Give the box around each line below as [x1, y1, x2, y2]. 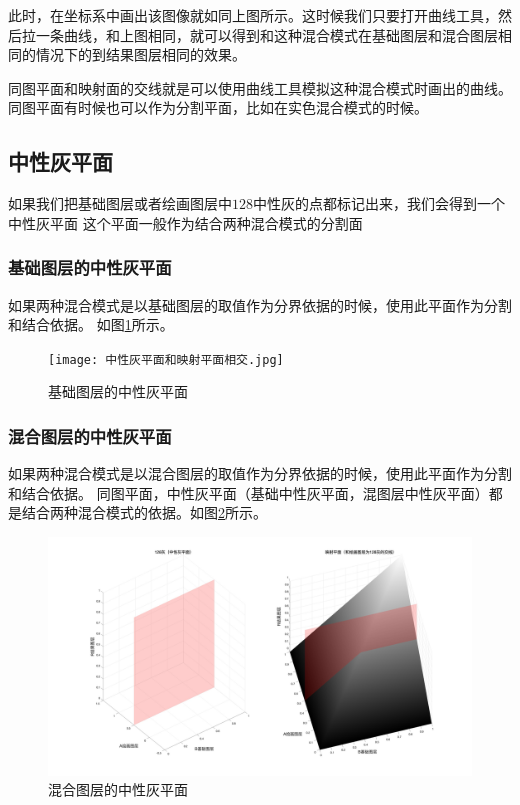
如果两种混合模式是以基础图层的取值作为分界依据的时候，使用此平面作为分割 [8, 294, 512, 315]
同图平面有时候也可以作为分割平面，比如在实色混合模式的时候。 [8, 97, 428, 118]
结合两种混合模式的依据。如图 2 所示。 [21, 502, 267, 523]
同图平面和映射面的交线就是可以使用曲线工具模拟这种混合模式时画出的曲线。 [8, 77, 512, 98]
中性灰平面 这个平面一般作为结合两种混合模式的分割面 [8, 212, 363, 233]
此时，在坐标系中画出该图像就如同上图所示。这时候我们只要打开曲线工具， [8, 5, 498, 25]
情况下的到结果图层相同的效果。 [35, 44, 246, 65]
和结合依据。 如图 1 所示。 [8, 314, 174, 335]
